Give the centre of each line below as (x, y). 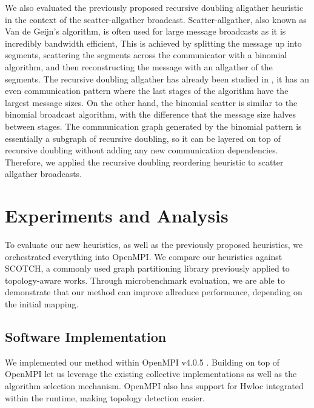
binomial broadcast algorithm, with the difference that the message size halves (150, 114)
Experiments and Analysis (117, 216)
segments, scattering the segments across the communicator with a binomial (146, 55)
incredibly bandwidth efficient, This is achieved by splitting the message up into (153, 43)
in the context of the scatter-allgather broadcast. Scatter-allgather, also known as (156, 19)
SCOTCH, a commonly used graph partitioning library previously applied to (147, 268)
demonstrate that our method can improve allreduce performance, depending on (154, 292)
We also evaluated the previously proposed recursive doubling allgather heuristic (154, 7)
